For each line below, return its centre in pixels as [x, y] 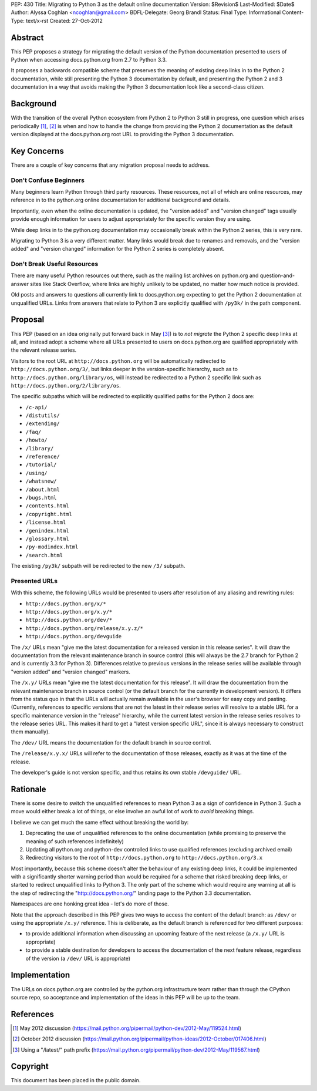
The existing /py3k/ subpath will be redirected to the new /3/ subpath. [98, 566]
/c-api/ [37, 407]
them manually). [30, 732]
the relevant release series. [44, 350]
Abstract [27, 37]
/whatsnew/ [41, 481]
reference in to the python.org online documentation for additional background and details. [121, 200]
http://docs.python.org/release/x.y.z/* [85, 628]
